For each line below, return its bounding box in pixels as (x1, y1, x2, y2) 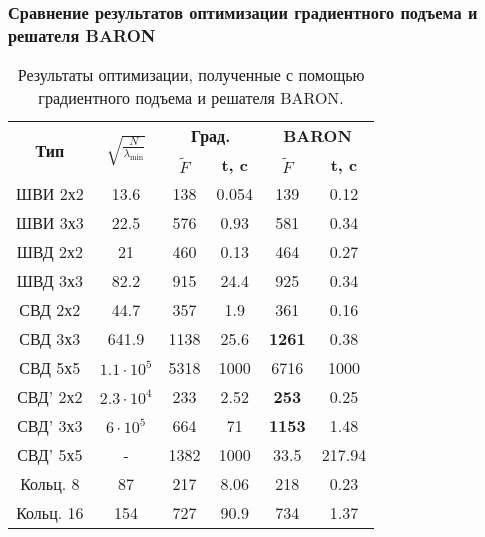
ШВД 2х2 (16, 240, 84, 264)
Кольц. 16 (16, 501, 84, 525)
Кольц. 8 (20, 472, 80, 496)
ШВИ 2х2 (16, 182, 84, 206)
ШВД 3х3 (16, 269, 84, 293)
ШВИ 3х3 (16, 211, 84, 235)
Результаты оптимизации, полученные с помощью (17, 63, 365, 87)
